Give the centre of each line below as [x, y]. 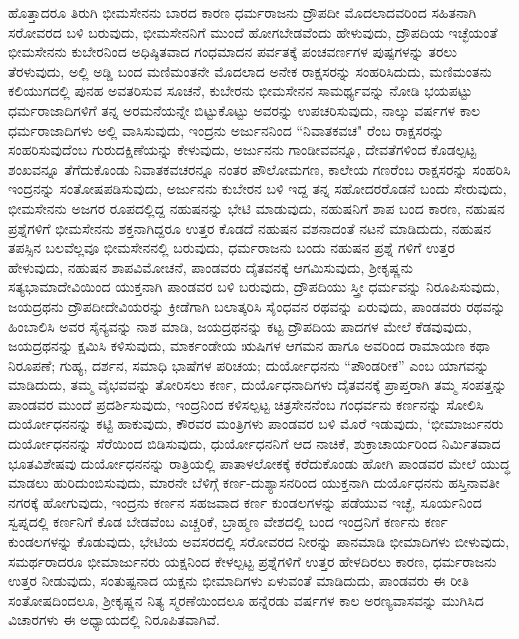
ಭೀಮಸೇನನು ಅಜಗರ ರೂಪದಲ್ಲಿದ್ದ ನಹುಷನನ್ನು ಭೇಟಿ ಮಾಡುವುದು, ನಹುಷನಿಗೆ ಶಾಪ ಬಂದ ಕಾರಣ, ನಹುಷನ [256, 207]
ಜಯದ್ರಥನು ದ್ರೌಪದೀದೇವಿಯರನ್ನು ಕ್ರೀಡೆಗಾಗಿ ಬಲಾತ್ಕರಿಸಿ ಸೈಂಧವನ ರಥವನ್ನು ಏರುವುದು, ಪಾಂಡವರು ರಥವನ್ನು [257, 305]
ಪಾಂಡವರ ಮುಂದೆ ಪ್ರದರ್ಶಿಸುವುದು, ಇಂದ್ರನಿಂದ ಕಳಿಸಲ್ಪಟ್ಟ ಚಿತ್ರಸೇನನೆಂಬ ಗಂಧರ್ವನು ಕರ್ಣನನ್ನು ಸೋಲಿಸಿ [246, 403]
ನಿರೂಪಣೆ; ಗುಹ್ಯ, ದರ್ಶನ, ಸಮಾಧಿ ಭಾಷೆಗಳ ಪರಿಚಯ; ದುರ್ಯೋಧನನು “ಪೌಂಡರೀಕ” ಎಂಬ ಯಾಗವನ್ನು [249, 364]
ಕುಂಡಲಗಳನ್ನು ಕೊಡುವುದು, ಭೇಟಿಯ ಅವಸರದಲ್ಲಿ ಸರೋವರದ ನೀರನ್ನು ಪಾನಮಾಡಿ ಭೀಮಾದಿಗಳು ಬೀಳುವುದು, [259, 541]
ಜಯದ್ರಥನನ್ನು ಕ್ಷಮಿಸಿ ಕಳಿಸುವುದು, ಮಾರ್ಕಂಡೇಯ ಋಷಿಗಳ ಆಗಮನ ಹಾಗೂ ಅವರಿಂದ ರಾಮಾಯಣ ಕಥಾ [249, 345]
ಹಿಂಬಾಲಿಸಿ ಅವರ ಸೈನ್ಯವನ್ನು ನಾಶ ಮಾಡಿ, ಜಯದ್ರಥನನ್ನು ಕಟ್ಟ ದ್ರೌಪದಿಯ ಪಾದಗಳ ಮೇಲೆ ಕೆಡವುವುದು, [240, 325]
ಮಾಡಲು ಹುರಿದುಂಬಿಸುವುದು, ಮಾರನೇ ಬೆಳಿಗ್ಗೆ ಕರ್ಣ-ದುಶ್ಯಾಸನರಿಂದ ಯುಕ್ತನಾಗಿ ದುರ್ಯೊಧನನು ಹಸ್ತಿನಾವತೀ [254, 482]
